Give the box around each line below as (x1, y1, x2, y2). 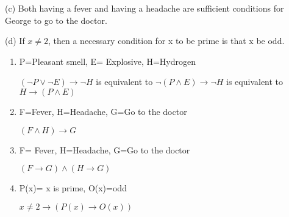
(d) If (5, 34, 25, 47)
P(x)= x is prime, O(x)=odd (19, 182, 127, 194)
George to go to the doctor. (5, 13, 107, 26)
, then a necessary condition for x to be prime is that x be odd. (48, 34, 285, 47)
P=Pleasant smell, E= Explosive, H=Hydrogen (19, 54, 196, 67)
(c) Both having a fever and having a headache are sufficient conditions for (5, 2, 284, 14)
